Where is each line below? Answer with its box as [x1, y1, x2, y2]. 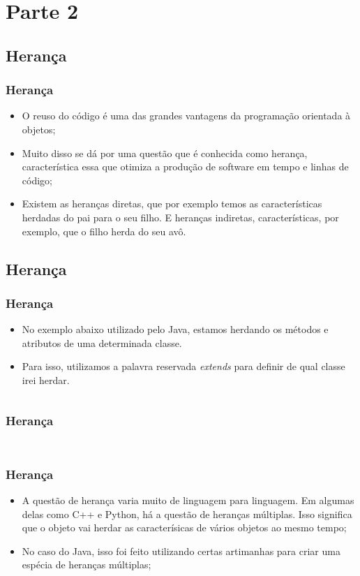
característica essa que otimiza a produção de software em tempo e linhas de [22, 159, 349, 174]
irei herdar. [22, 372, 70, 387]
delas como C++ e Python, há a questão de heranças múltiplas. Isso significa [22, 506, 352, 521]
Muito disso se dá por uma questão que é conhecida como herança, [22, 145, 308, 160]
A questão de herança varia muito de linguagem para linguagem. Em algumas [22, 492, 354, 507]
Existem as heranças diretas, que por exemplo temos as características [22, 196, 322, 211]
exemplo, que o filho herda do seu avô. [22, 223, 186, 238]
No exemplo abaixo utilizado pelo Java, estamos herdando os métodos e [22, 322, 329, 337]
